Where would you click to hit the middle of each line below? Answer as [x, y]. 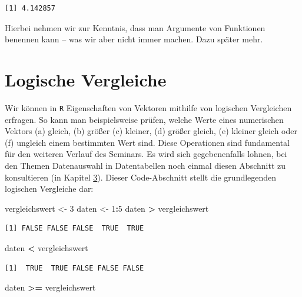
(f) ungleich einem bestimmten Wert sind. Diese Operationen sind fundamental [147, 142]
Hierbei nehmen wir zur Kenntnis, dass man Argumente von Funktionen [135, 27]
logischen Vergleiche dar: [49, 188]
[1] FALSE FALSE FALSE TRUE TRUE [74, 228]
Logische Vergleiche [86, 79]
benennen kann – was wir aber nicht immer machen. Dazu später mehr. [134, 39]
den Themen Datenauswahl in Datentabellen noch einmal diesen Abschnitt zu [145, 165]
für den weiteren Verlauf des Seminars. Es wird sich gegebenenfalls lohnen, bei [146, 154]
